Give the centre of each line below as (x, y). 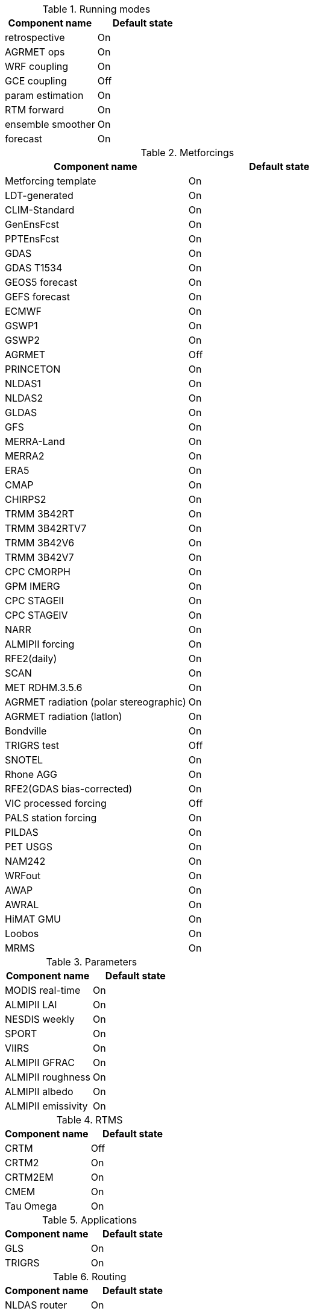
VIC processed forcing (56, 803)
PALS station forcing (51, 818)
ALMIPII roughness (48, 1077)
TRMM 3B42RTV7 (46, 528)
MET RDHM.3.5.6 (44, 687)
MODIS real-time (43, 990)
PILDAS (22, 832)
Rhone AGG (31, 774)
